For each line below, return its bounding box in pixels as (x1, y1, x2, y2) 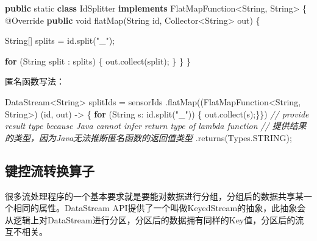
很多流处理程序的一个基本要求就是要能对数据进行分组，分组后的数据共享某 (5, 189, 304, 202)
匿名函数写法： (5, 75, 65, 88)
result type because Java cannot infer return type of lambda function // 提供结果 (5, 119, 307, 132)
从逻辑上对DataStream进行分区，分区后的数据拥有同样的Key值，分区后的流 (5, 213, 304, 226)
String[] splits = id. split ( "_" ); (5, 34, 115, 47)
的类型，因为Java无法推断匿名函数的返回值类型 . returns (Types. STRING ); (5, 131, 292, 144)
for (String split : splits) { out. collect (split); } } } (5, 54, 191, 67)
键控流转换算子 (5, 161, 94, 180)
